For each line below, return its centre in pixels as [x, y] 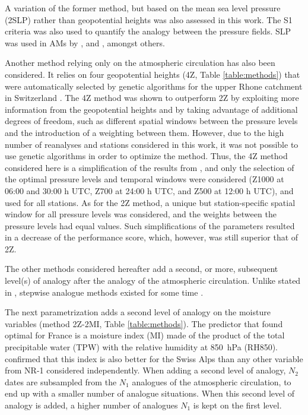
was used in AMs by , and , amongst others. [85, 42]
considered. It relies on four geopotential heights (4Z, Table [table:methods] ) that [153, 74]
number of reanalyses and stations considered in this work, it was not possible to [152, 144]
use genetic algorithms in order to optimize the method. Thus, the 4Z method [146, 156]
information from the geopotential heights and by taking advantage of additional [151, 109]
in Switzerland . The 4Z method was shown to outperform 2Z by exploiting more [152, 98]
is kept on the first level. [237, 405]
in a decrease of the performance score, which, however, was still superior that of [152, 237]
